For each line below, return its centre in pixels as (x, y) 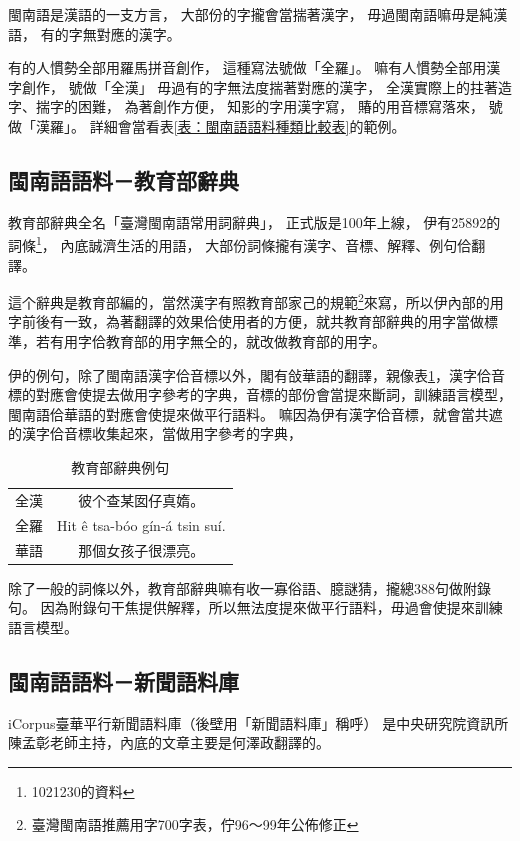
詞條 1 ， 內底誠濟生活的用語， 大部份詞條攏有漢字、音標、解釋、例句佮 (240, 244)
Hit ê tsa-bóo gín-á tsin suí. (141, 524)
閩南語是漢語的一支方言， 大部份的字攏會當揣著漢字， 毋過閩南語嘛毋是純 (251, 14)
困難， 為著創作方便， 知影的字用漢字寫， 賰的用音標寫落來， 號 (290, 106)
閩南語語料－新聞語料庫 (123, 680)
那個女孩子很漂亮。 (141, 549)
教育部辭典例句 (120, 467)
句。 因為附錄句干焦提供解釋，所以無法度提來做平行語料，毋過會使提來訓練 (255, 607)
